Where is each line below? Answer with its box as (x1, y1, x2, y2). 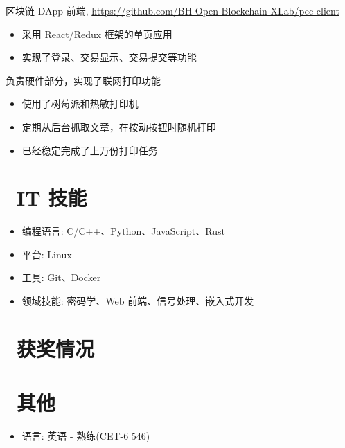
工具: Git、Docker (21, 270, 101, 285)
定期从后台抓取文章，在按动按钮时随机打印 (21, 119, 216, 134)
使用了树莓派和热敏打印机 (21, 96, 139, 111)
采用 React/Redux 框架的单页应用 (21, 26, 172, 41)
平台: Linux (21, 247, 72, 261)
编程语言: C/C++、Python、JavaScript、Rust (21, 224, 225, 238)
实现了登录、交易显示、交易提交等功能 (21, 50, 197, 64)
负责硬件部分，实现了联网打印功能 (6, 73, 161, 87)
